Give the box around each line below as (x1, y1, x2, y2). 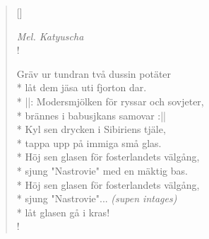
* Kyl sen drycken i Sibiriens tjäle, (16, 122, 166, 136)
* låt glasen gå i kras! (16, 204, 110, 219)
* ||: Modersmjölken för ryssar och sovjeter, (16, 93, 204, 108)
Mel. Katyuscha (16, 28, 84, 43)
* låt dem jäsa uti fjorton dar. (16, 80, 147, 95)
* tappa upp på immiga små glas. (16, 135, 162, 150)
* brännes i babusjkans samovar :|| (16, 107, 166, 122)
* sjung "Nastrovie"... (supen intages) (16, 191, 177, 206)
